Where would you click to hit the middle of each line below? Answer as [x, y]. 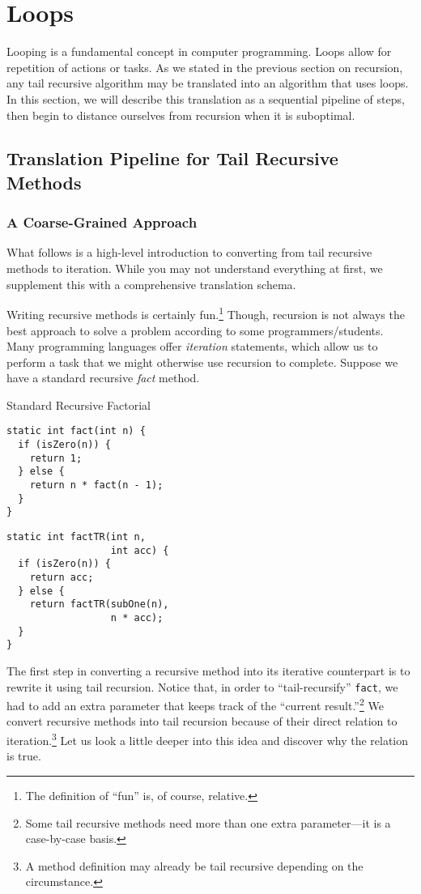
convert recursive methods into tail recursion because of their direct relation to [202, 721]
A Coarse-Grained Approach [102, 222]
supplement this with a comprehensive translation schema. [151, 284]
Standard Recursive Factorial [79, 404]
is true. [24, 756]
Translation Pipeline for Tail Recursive [172, 158]
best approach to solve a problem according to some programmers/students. [195, 330]
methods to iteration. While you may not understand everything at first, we [195, 268]
